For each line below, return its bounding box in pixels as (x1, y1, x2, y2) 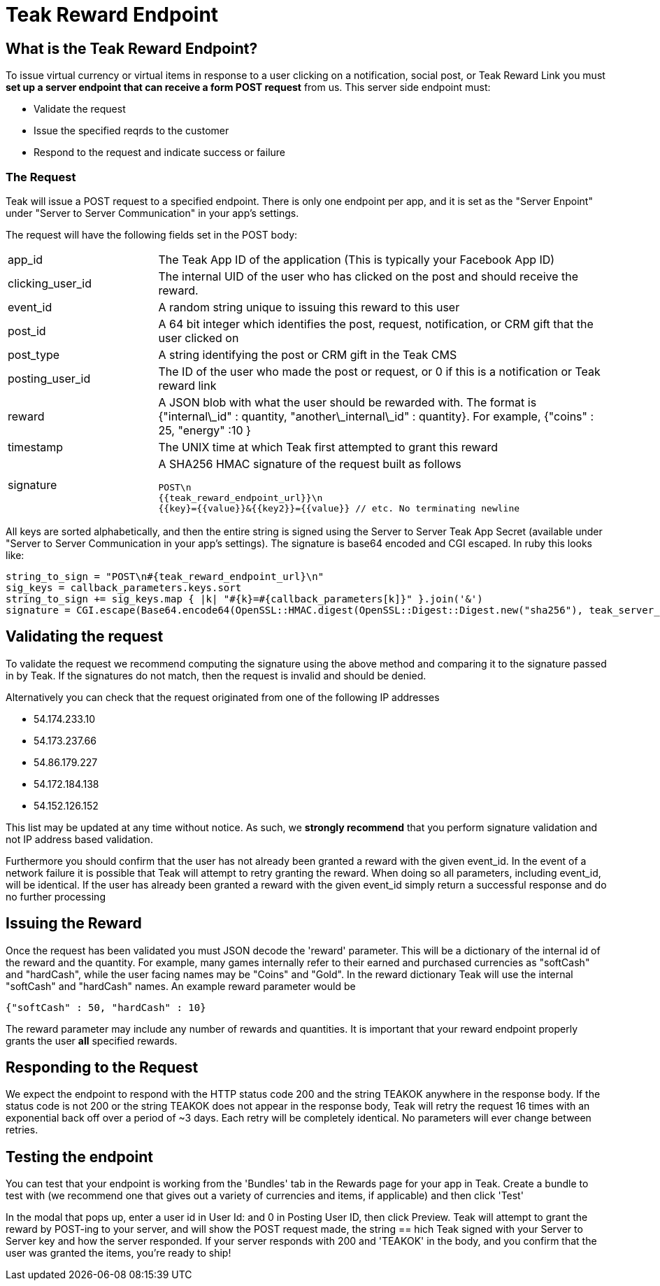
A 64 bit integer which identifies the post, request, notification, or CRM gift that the (158, 316, 594, 331)
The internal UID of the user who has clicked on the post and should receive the (158, 269, 579, 283)
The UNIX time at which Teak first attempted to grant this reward (158, 439, 498, 454)
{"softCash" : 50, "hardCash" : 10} (6, 1001, 206, 1013)
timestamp (8, 439, 64, 454)
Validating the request (6, 628, 164, 646)
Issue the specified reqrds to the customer (34, 125, 229, 137)
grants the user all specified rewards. (6, 1034, 178, 1047)
